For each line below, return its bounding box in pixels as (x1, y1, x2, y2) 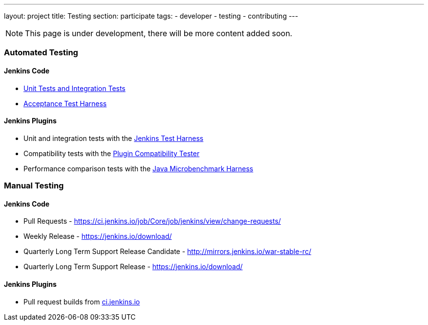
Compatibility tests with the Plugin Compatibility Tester (23, 149, 200, 158)
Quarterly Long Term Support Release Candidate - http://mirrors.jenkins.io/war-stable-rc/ (23, 247, 311, 256)
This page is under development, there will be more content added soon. (25, 28, 293, 38)
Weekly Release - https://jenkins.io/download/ (23, 232, 172, 241)
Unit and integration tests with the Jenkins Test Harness (23, 134, 204, 142)
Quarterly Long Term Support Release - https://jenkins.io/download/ (23, 262, 243, 271)
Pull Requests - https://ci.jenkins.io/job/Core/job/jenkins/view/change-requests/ (23, 217, 281, 226)
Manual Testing (4, 181, 64, 191)
